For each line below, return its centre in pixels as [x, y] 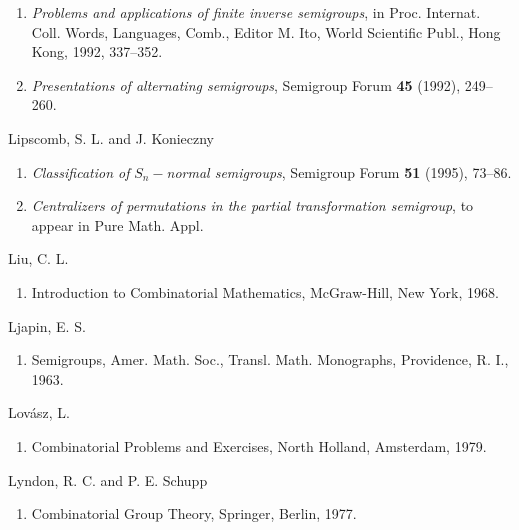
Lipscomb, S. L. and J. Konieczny [111, 137]
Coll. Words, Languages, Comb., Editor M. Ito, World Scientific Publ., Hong [266, 31]
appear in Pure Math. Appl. [117, 224]
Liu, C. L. [38, 258]
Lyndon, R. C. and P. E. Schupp [108, 479]
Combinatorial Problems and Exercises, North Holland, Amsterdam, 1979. [259, 445]
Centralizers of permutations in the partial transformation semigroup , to [252, 205]
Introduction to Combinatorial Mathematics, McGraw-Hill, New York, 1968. [265, 291]
